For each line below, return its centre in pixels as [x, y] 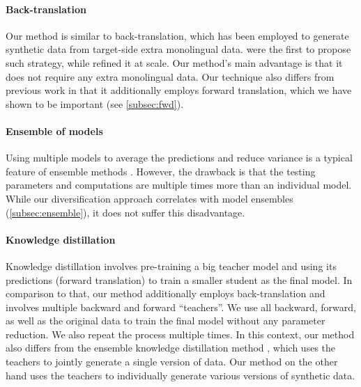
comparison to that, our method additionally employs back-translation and [166, 293]
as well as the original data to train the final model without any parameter [166, 321]
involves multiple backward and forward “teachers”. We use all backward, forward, [181, 307]
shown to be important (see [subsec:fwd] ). [95, 103]
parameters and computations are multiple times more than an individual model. [179, 185]
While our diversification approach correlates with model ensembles [149, 198]
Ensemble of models [54, 131]
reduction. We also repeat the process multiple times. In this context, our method [180, 334]
